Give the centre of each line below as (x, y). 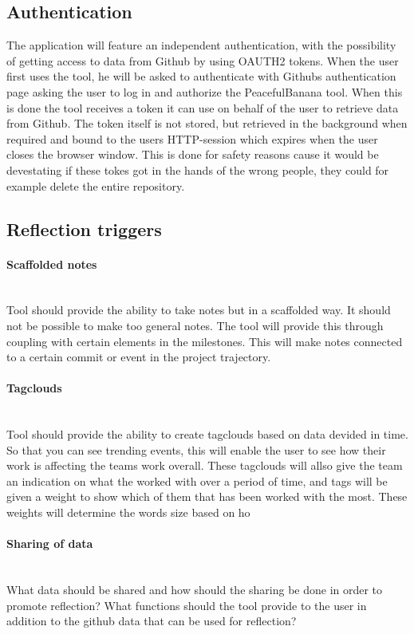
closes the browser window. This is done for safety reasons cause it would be (193, 154)
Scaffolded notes (52, 264)
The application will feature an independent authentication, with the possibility (201, 45)
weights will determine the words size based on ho (128, 512)
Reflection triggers (84, 228)
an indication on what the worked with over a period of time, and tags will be (197, 480)
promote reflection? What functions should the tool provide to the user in (187, 605)
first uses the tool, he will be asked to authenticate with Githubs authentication (201, 76)
